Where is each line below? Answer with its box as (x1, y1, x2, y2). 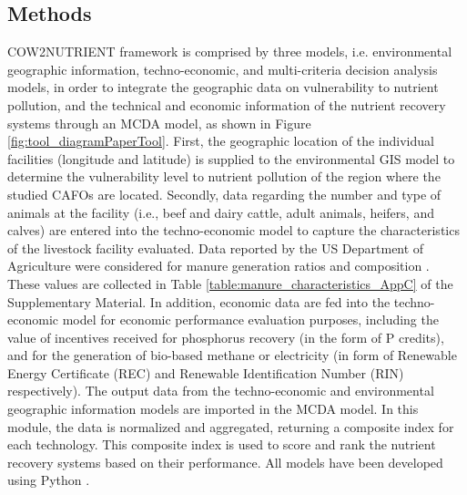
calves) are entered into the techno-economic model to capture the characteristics (7, 221, 460, 240)
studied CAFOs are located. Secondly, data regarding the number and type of (7, 184, 442, 203)
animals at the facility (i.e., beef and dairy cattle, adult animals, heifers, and (7, 202, 434, 222)
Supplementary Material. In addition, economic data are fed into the (7, 292, 391, 311)
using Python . (7, 470, 90, 490)
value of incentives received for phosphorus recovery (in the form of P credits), (7, 327, 444, 346)
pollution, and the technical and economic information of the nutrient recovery (7, 95, 446, 114)
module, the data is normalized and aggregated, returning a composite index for (7, 417, 454, 436)
